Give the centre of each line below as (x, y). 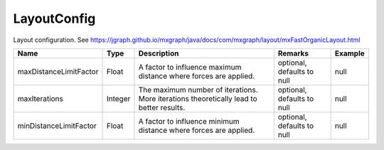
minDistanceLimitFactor (57, 126)
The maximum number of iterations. (198, 90)
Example (350, 53)
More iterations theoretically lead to (198, 98)
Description (159, 53)
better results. (162, 107)
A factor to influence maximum (190, 67)
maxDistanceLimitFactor (58, 71)
